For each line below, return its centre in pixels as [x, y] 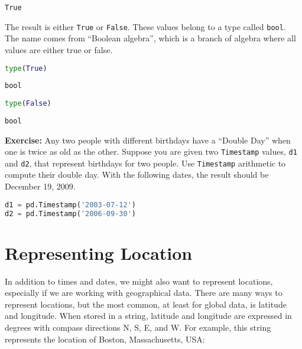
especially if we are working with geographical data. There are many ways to [144, 293]
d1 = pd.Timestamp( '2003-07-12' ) [70, 205]
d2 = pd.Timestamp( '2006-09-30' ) [70, 213]
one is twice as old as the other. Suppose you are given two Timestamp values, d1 [151, 151]
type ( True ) [26, 68]
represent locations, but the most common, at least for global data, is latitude [146, 304]
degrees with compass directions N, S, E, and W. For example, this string [138, 327]
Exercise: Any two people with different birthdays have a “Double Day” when [148, 140]
